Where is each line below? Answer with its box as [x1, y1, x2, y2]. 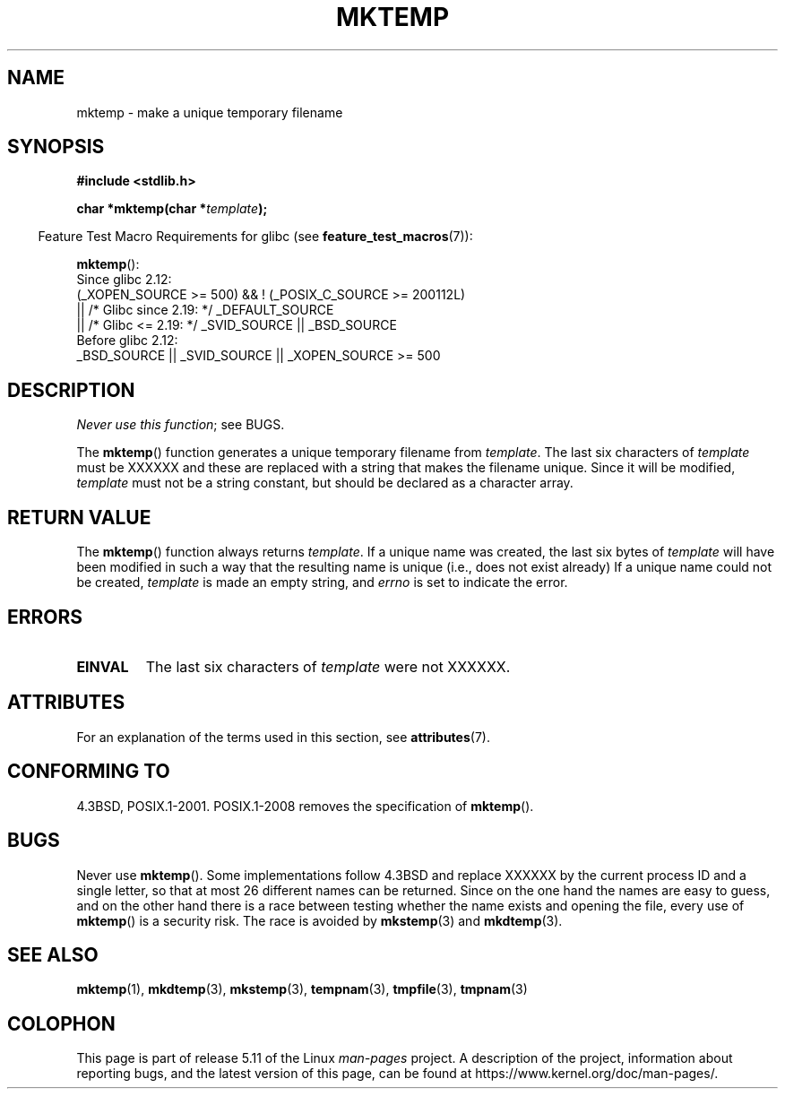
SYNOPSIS [7, 135, 105, 159]
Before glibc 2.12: [76, 332, 178, 349]
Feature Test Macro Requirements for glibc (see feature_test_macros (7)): [38, 229, 473, 245]
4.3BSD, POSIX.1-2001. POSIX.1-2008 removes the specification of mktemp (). [76, 798, 534, 814]
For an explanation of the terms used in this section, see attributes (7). [76, 729, 490, 745]
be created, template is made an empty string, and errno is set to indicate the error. [76, 574, 568, 591]
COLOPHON [7, 1012, 116, 1035]
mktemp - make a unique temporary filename [76, 104, 343, 120]
